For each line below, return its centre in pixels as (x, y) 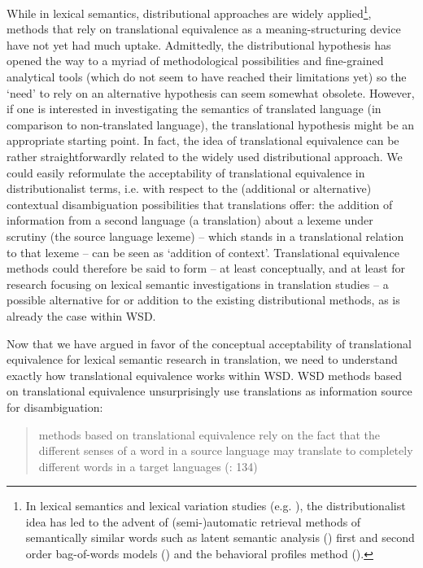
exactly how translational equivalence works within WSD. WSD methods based (205, 375)
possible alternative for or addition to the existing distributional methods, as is (203, 300)
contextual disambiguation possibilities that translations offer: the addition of (200, 204)
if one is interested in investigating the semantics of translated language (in (194, 109)
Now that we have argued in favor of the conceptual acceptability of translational (209, 343)
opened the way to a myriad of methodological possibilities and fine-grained (195, 61)
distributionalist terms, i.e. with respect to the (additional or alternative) (189, 188)
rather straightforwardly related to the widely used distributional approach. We (205, 156)
